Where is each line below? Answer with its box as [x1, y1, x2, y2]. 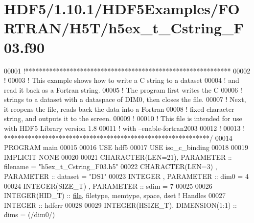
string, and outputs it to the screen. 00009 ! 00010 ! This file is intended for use [4, 113, 242, 124]
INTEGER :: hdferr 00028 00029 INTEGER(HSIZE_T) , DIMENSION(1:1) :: [4, 199, 237, 210]
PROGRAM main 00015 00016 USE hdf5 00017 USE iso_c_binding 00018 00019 [4, 142, 249, 152]
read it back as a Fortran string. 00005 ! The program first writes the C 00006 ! [4, 84, 242, 95]
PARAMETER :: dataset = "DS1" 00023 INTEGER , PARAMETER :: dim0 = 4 [4, 171, 249, 181]
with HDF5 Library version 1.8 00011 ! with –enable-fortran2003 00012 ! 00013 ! [4, 123, 245, 133]
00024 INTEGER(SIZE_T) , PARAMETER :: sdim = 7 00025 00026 [4, 180, 212, 191]
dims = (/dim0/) [4, 209, 55, 220]
